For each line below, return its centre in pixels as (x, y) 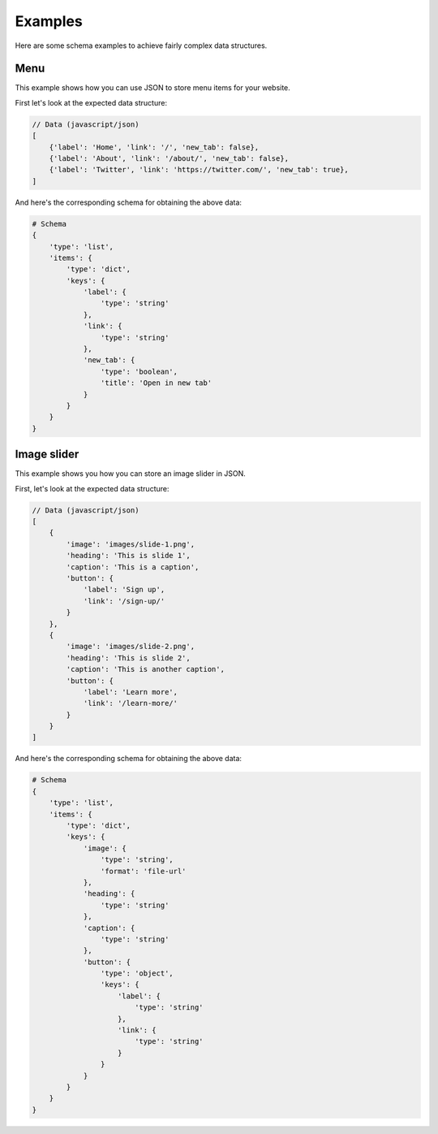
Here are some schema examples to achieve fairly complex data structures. (141, 45)
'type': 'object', (137, 974)
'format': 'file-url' (143, 871)
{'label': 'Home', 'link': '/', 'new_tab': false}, (154, 147)
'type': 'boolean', (139, 371)
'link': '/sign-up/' (124, 601)
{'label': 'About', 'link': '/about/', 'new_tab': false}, (169, 158)
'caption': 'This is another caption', (145, 669)
